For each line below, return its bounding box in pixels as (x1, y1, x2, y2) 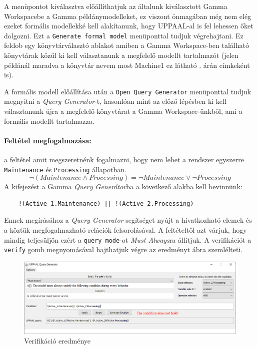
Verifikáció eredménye (24, 336, 91, 346)
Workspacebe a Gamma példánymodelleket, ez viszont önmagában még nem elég (4, 10, 251, 21)
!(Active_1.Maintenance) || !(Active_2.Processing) (18, 200, 194, 207)
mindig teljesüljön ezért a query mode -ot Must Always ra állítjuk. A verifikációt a (4, 234, 251, 245)
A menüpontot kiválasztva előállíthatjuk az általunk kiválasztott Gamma (4, 1, 227, 11)
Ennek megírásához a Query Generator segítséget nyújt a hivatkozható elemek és (4, 215, 252, 225)
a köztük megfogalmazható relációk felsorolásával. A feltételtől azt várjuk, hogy (4, 225, 247, 235)
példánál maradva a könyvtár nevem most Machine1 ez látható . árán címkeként (4, 59, 250, 70)
